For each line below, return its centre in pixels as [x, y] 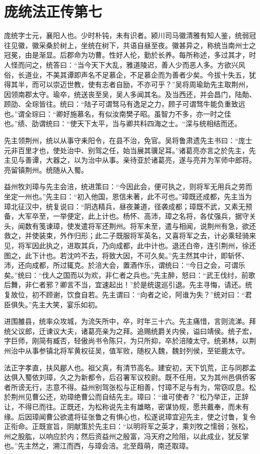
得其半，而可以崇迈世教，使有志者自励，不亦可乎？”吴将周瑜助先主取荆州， [128, 84]
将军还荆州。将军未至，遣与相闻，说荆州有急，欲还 [172, 225]
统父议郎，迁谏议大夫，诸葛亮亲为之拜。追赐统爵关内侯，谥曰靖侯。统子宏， [130, 331]
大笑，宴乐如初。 [74, 304]
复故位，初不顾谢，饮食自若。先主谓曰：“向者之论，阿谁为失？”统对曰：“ [124, 294]
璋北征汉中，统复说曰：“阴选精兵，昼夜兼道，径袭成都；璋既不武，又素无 [125, 206]
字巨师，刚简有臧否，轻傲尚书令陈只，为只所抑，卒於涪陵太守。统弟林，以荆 [130, 341]
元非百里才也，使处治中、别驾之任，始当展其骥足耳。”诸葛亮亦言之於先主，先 [130, 150]
